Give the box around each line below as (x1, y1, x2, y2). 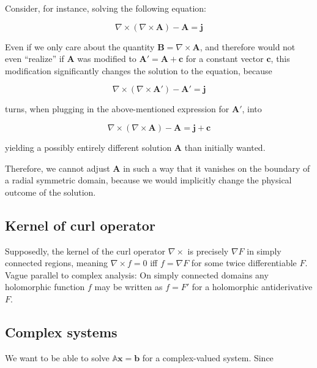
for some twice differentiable (191, 256, 297, 269)
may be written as (94, 280, 163, 293)
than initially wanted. (184, 140, 266, 153)
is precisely (187, 244, 229, 257)
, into (242, 102, 262, 115)
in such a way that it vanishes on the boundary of (123, 161, 310, 174)
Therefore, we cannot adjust (5, 161, 110, 174)
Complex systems (5, 322, 117, 341)
